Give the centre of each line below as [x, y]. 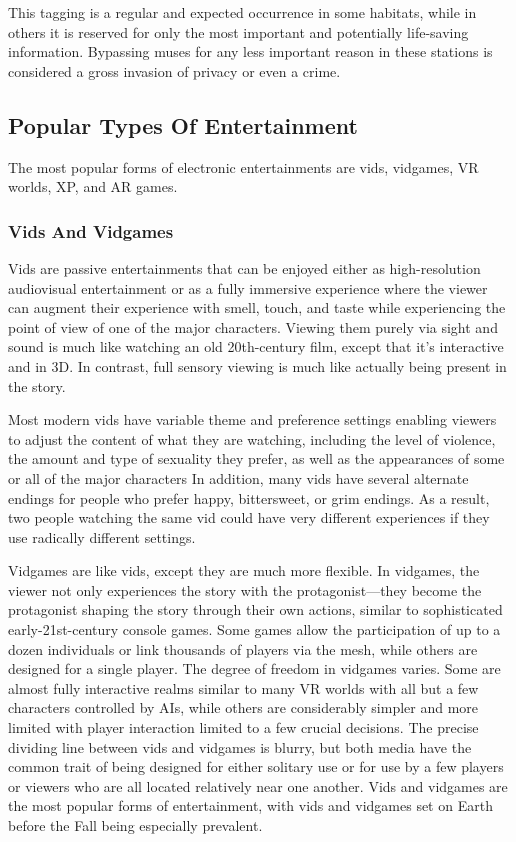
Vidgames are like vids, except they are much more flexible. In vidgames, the [244, 570]
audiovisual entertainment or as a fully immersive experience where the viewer [248, 287]
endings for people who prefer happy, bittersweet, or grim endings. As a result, [249, 497]
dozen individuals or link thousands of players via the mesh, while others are [243, 648]
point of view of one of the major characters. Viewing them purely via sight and [253, 326]
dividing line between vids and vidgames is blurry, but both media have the [240, 746]
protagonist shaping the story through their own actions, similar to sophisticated [255, 609]
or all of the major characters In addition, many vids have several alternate [238, 477]
